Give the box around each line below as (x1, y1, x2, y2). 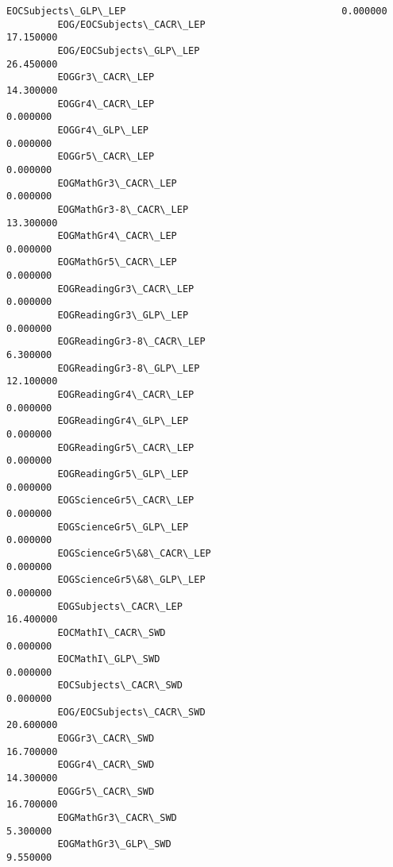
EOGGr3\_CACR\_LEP (57, 71, 155, 83)
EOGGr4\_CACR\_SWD (57, 759, 155, 771)
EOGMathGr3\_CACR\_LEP (57, 177, 177, 189)
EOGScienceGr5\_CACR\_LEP (57, 495, 195, 507)
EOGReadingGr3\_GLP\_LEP (57, 310, 189, 322)
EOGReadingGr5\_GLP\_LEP (57, 468, 189, 480)
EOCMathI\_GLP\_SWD (57, 653, 160, 665)
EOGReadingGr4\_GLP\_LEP (57, 415, 189, 427)
